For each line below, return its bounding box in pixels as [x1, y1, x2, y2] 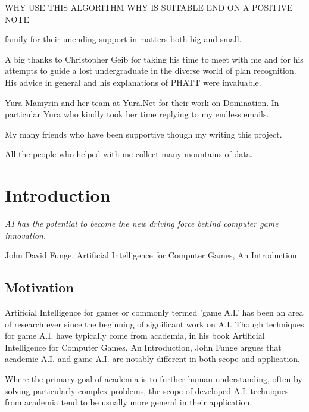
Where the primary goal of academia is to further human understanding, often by [5, 373, 302, 385]
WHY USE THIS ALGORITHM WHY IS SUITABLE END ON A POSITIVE [5, 1, 293, 13]
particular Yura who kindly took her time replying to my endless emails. [5, 108, 269, 120]
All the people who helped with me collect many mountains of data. [5, 148, 253, 160]
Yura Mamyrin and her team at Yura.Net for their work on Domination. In [5, 96, 279, 108]
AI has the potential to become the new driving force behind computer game [5, 217, 279, 230]
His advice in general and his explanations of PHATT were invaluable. [5, 76, 261, 88]
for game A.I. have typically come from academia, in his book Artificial [5, 329, 265, 342]
